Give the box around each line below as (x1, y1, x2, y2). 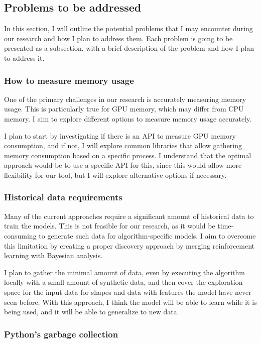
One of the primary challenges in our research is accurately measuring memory (4, 93, 246, 104)
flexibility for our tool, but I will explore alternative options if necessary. (4, 169, 227, 180)
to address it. (4, 52, 45, 63)
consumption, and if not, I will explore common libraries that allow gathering (4, 140, 242, 151)
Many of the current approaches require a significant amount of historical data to (4, 210, 254, 221)
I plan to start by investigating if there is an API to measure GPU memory (4, 130, 236, 141)
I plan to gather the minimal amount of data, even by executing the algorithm (4, 267, 245, 277)
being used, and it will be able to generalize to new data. (4, 306, 179, 317)
